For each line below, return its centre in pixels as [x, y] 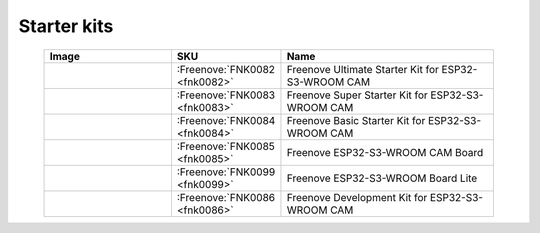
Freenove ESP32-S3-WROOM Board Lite [382, 178]
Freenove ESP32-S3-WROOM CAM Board [385, 152]
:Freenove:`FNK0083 [225, 95]
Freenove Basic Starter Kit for [356, 120]
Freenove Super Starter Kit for [357, 95]
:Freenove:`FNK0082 [225, 69]
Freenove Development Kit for [357, 197]
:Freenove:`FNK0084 [226, 120]
